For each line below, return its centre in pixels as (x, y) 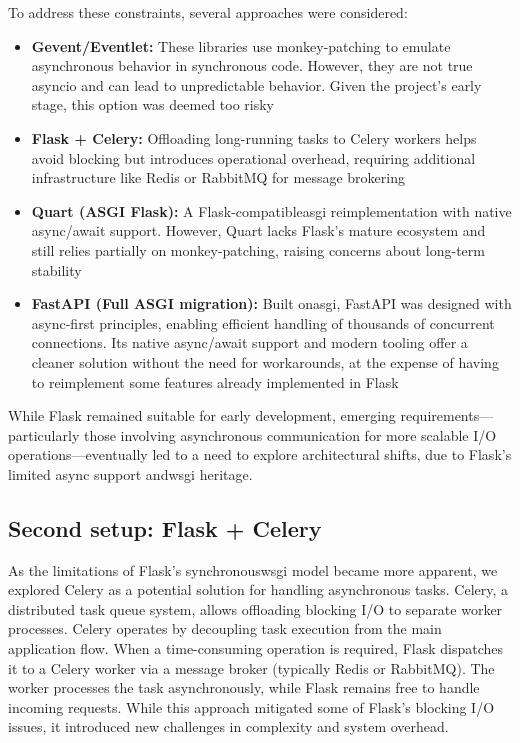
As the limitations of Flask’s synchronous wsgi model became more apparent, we (253, 569)
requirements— (447, 415)
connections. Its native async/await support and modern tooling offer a (249, 342)
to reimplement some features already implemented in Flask (215, 381)
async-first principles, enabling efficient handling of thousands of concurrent (263, 322)
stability (56, 269)
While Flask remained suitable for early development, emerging (202, 415)
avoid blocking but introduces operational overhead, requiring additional (253, 157)
